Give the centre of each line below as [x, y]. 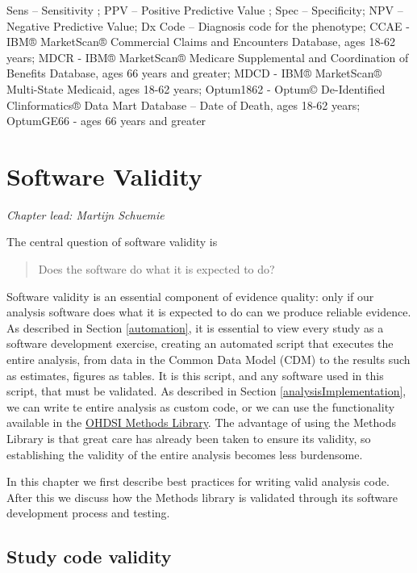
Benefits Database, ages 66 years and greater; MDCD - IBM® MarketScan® [194, 73]
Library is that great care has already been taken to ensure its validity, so [189, 438]
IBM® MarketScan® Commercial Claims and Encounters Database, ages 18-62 [201, 42]
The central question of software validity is [112, 242]
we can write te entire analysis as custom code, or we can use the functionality [201, 406]
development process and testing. [88, 513]
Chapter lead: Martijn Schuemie [85, 214]
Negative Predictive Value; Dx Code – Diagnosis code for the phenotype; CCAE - [208, 25]
